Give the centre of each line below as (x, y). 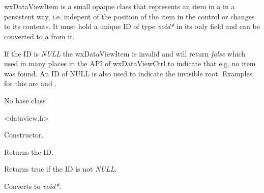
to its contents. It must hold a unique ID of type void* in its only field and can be (132, 26)
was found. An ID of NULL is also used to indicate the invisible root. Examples (128, 73)
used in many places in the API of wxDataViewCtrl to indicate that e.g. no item (130, 63)
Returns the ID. (29, 151)
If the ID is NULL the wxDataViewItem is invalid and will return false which (125, 53)
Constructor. (24, 135)
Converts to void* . (33, 186)
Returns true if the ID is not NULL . (61, 169)
